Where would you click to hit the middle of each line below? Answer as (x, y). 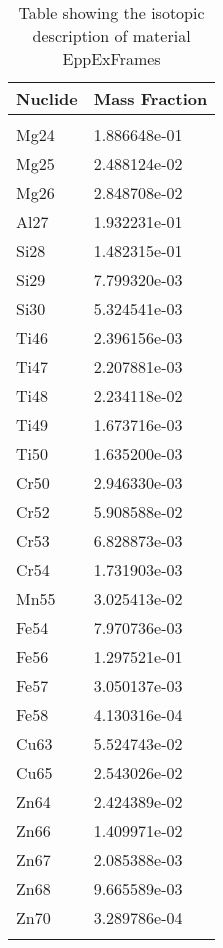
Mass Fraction (150, 98)
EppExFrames (111, 58)
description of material (111, 35)
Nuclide (47, 98)
